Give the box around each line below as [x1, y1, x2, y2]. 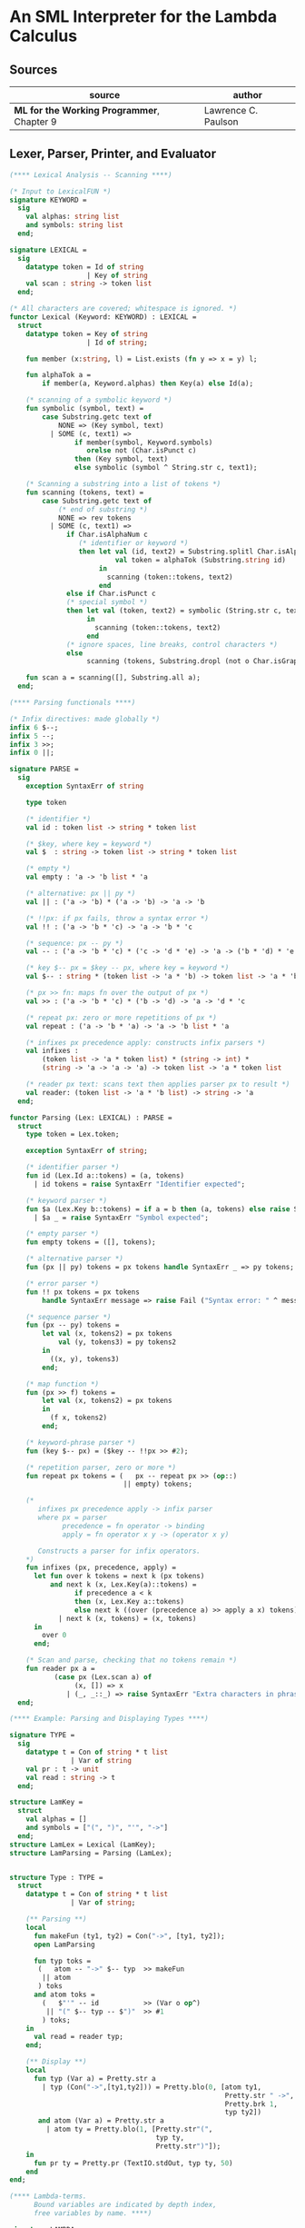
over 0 [42, 1631, 67, 1640]
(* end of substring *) [57, 504, 148, 514]
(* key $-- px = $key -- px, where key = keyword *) [25, 963, 230, 973]
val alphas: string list [25, 212, 120, 222]
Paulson [203, 115, 239, 128]
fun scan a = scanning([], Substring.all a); [25, 673, 202, 682]
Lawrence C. [203, 104, 259, 116]
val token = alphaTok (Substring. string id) [114, 555, 286, 564]
